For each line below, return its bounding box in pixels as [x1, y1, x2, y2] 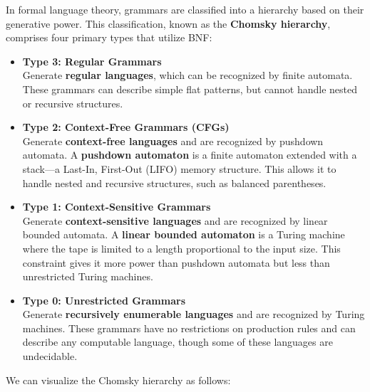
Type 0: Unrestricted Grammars [22, 292, 185, 307]
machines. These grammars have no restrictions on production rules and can [22, 320, 356, 335]
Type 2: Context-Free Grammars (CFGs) [22, 120, 230, 134]
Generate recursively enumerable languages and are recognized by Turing [22, 307, 365, 322]
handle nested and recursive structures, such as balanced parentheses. [22, 175, 327, 190]
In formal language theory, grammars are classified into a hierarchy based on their [6, 2, 364, 16]
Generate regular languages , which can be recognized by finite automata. [22, 68, 353, 83]
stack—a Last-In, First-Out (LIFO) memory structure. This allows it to [22, 161, 336, 176]
